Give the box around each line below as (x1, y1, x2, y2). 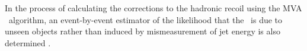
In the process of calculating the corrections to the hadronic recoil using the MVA (5, 2, 302, 14)
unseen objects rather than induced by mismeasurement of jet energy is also (5, 25, 280, 37)
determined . (5, 36, 51, 49)
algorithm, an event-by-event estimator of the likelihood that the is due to (8, 13, 283, 26)
